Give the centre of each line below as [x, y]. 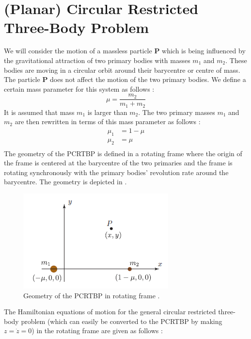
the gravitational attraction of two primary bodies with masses [97, 60]
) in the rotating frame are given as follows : [97, 331]
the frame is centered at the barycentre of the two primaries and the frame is [118, 163]
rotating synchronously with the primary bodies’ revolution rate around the [116, 172]
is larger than [107, 112]
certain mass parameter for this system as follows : [79, 89]
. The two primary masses [177, 112]
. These [236, 60]
